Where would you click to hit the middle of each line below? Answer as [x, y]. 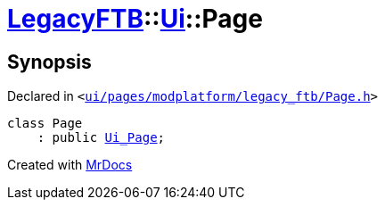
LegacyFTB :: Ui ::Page [135, 19]
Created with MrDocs [70, 165]
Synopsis [49, 62]
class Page [45, 124]
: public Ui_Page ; [101, 138]
